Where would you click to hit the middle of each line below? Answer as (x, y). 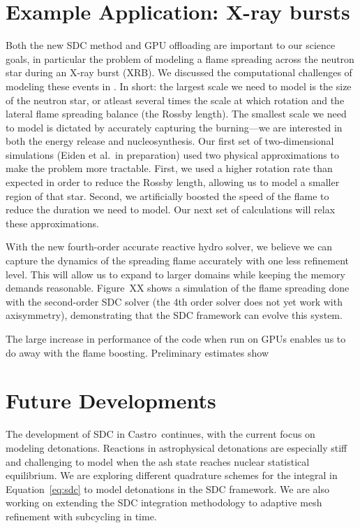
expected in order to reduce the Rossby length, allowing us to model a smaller (173, 182)
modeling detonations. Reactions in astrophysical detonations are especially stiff (177, 447)
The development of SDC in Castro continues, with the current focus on (160, 434)
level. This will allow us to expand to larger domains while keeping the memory (175, 274)
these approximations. (52, 223)
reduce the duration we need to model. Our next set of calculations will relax (171, 209)
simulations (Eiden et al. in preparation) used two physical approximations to (172, 154)
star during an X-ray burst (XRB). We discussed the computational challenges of (179, 72)
